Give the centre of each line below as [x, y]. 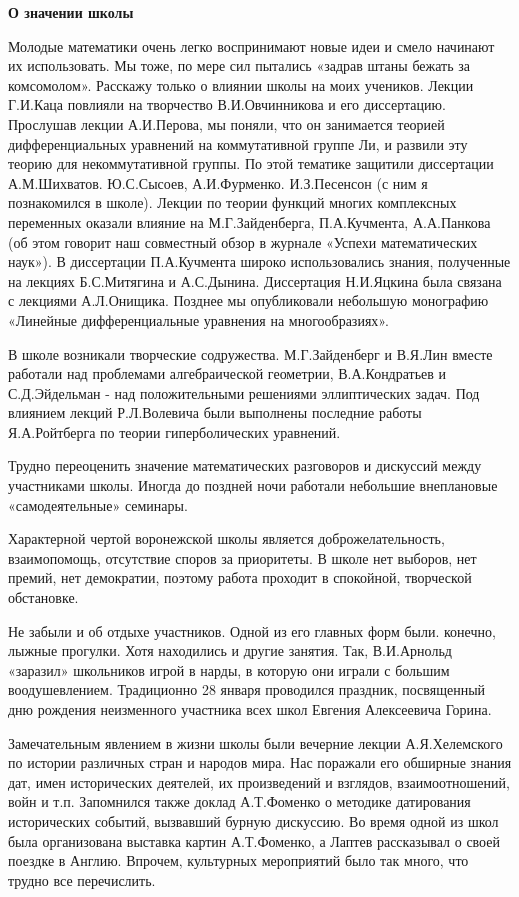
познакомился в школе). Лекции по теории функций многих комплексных [232, 202]
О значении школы [71, 12]
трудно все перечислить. [82, 879]
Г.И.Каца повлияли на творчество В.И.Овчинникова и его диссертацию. [227, 104]
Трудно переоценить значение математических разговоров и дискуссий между [245, 465]
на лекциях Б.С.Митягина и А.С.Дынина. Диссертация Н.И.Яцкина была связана [255, 280]
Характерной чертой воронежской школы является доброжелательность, [226, 538]
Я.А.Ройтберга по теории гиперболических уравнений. [174, 431]
